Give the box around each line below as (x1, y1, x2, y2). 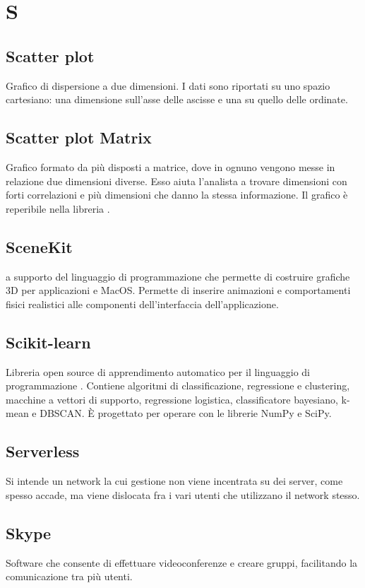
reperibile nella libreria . (6, 201, 110, 216)
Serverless (6, 440, 80, 462)
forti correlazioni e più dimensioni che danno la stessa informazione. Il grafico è (6, 187, 348, 202)
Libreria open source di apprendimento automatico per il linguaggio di (6, 364, 311, 379)
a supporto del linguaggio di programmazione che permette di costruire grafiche (6, 269, 350, 283)
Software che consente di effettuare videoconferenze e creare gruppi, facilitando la (6, 555, 358, 570)
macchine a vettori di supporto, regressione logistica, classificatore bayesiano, (6, 392, 338, 406)
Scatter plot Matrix (6, 127, 152, 148)
